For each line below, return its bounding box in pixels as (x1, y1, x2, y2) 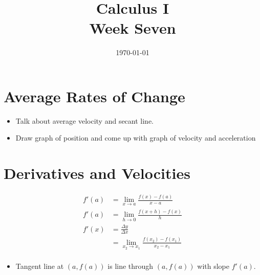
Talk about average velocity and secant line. (15, 115, 154, 126)
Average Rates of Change (4, 85, 185, 106)
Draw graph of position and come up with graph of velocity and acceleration (15, 132, 256, 143)
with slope (197, 261, 230, 271)
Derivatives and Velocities (4, 163, 190, 184)
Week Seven (89, 17, 176, 38)
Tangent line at (15, 261, 64, 271)
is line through (107, 261, 154, 271)
